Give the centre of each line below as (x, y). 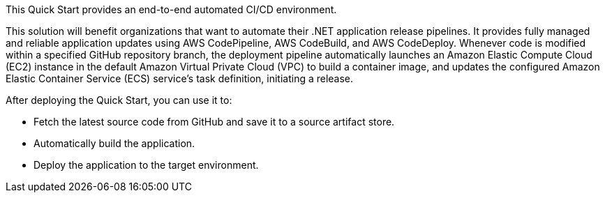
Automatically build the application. (114, 143)
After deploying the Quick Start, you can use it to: (119, 100)
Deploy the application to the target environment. (146, 165)
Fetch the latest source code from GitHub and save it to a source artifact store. (214, 122)
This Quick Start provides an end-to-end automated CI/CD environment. (171, 9)
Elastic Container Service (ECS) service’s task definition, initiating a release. (180, 78)
